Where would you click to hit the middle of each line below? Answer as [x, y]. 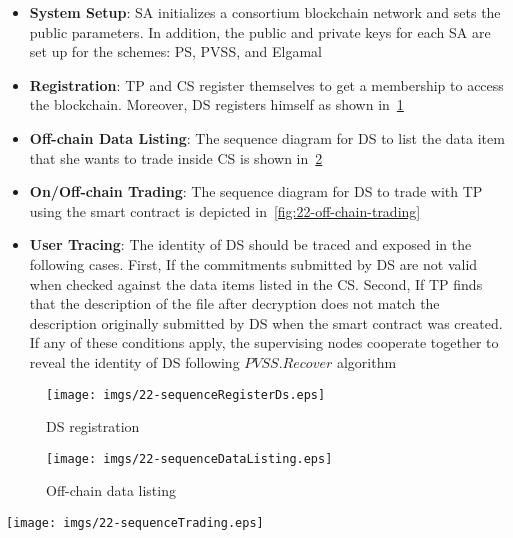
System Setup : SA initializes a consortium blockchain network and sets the [265, 12]
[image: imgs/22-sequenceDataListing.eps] [189, 458]
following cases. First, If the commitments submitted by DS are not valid [253, 263]
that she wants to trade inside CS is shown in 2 [176, 157]
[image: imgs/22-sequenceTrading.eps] [135, 523]
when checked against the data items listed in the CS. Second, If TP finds [256, 283]
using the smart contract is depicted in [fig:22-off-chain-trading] [225, 210]
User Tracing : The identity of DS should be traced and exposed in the [250, 244]
